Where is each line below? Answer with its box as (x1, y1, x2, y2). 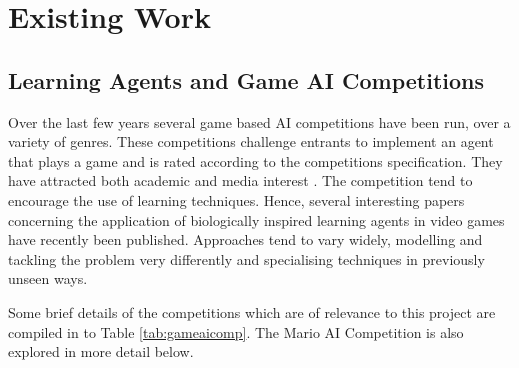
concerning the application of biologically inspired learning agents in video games (8, 209, 505, 230)
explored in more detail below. (8, 341, 194, 362)
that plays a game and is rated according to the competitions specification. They (8, 150, 503, 171)
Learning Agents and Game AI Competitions (8, 64, 485, 95)
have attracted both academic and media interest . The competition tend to (8, 170, 473, 191)
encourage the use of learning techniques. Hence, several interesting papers (8, 189, 465, 210)
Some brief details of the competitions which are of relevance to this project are (8, 301, 496, 322)
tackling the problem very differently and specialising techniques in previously (8, 248, 485, 269)
